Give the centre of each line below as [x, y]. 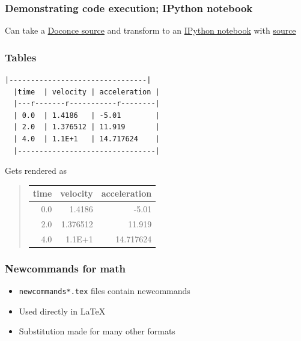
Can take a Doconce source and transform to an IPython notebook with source [150, 30]
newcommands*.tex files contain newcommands [105, 291]
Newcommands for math [65, 268]
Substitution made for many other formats [97, 331]
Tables [21, 57]
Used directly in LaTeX [62, 311]
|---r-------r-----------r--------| [87, 104]
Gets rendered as [36, 170]
